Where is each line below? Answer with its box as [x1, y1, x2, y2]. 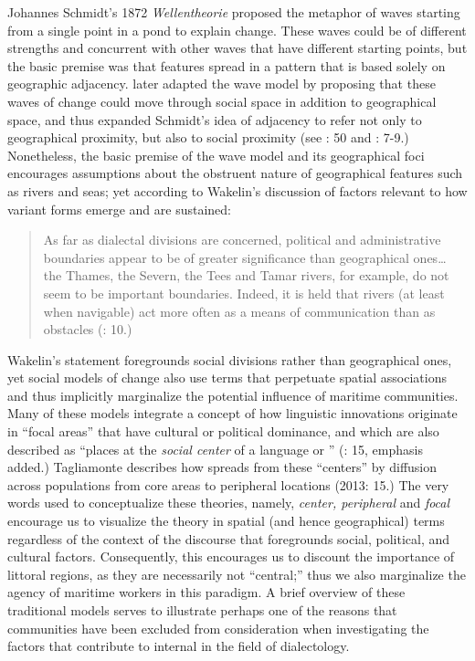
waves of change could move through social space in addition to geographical [7, 91, 437, 110]
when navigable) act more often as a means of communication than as [43, 301, 436, 320]
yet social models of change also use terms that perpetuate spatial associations [7, 368, 447, 387]
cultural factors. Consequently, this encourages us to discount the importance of [7, 547, 455, 566]
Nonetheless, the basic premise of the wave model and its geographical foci [7, 145, 425, 164]
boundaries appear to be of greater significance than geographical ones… [43, 247, 447, 267]
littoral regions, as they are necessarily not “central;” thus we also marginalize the [7, 564, 466, 583]
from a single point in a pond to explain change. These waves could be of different [7, 20, 467, 39]
